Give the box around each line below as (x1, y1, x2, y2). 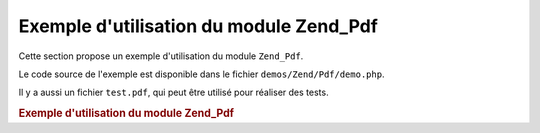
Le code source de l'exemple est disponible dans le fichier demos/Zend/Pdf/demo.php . (18, 68, 385, 80)
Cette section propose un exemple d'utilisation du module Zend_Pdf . (18, 50, 304, 62)
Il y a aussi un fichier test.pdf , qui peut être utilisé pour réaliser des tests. (18, 86, 329, 99)
